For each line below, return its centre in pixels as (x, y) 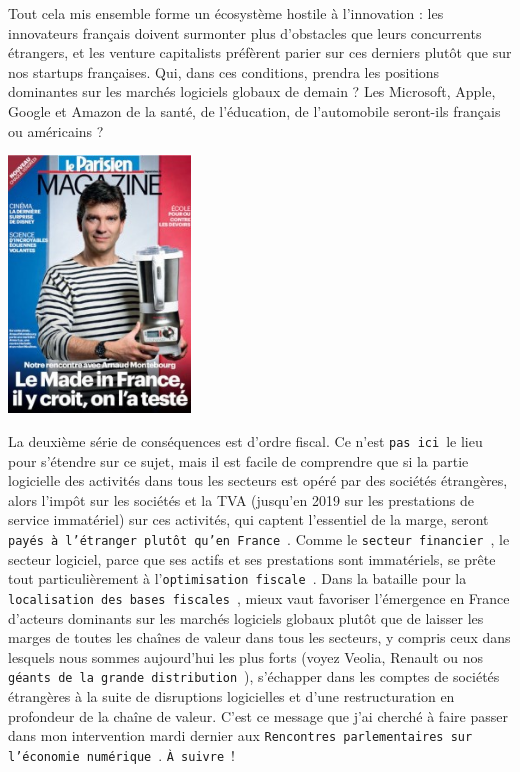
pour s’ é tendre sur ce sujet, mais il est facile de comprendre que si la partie (238, 460)
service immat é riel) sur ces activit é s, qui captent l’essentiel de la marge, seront (248, 519)
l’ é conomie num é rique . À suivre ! (121, 754)
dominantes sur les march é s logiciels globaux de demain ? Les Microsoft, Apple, (252, 91)
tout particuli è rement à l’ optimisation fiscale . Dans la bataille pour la (237, 578)
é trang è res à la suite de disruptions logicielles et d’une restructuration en (231, 695)
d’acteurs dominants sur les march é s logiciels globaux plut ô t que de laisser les (246, 617)
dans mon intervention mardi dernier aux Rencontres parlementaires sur (240, 735)
